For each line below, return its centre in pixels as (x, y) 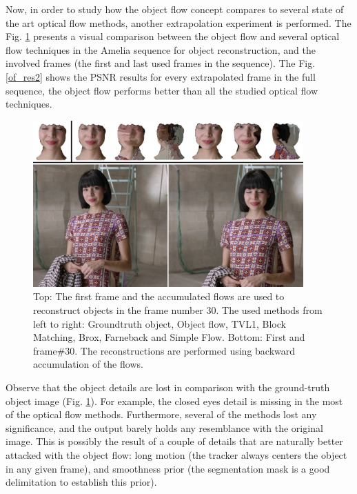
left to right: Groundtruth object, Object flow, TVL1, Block (160, 323)
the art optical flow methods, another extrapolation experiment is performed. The (178, 22)
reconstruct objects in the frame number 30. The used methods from (178, 310)
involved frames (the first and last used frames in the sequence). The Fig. (161, 63)
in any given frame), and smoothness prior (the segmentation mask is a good (168, 468)
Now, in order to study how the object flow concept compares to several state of (175, 9)
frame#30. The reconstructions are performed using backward (164, 350)
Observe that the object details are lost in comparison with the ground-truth (168, 387)
